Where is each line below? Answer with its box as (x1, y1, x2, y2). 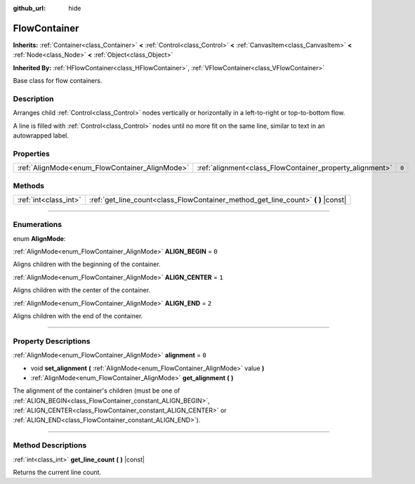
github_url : (13, 4, 46, 12)
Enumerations (13, 220, 62, 230)
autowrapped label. (13, 131, 70, 140)
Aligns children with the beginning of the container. (13, 260, 161, 268)
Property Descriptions (13, 336, 91, 346)
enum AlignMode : (13, 234, 66, 242)
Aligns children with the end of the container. (13, 311, 143, 320)
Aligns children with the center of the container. (13, 286, 151, 294)
